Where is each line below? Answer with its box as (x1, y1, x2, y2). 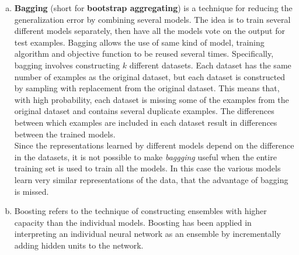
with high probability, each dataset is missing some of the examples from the (14, 93, 289, 105)
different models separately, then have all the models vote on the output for (14, 25, 285, 37)
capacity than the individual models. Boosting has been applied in (14, 216, 252, 228)
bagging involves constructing (14, 58, 120, 71)
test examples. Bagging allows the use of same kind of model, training (14, 36, 265, 48)
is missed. (14, 185, 49, 197)
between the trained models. (14, 127, 116, 140)
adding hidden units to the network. (14, 239, 144, 251)
